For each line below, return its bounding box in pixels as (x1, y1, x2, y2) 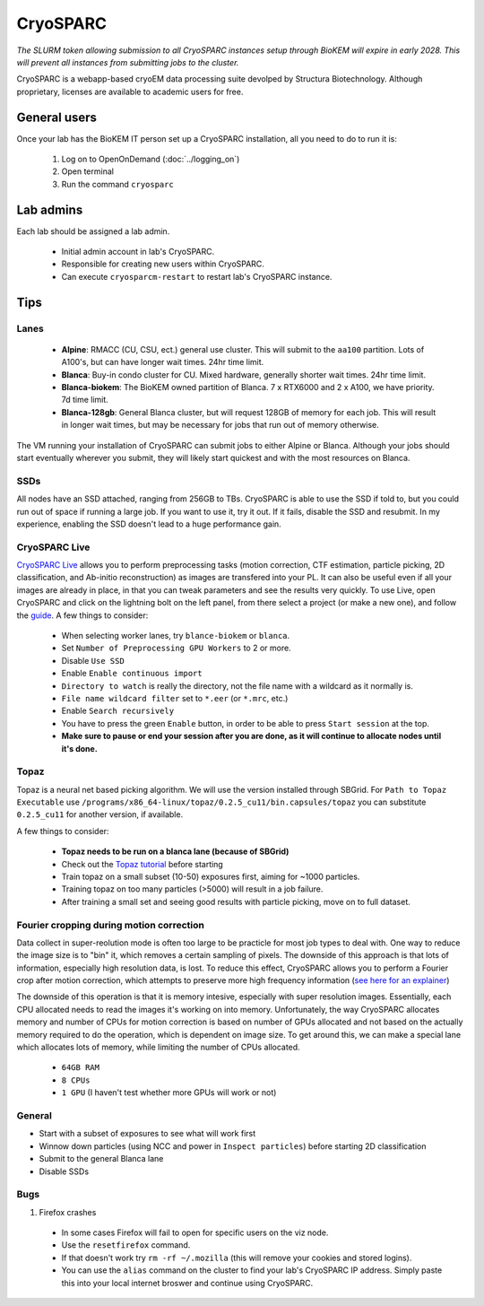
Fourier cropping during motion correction (16, 919, 205, 931)
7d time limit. (61, 395, 109, 405)
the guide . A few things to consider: (16, 610, 149, 621)
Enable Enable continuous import (61, 668, 203, 679)
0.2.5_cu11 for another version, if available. (16, 809, 184, 820)
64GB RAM (61, 1063, 100, 1073)
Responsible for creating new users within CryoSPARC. (61, 258, 264, 269)
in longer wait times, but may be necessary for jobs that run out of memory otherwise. (61, 420, 380, 431)
